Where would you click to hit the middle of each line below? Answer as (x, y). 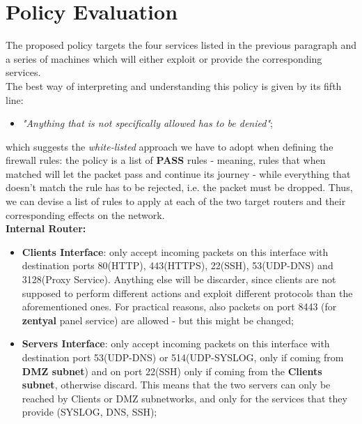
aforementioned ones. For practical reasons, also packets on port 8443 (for (179, 306)
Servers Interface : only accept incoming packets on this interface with (176, 343)
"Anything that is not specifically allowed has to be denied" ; (147, 123)
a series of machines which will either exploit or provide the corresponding (164, 58)
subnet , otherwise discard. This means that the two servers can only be (176, 385)
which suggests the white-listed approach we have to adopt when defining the (170, 146)
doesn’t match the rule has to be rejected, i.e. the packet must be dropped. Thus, (179, 187)
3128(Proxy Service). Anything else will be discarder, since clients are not (179, 279)
